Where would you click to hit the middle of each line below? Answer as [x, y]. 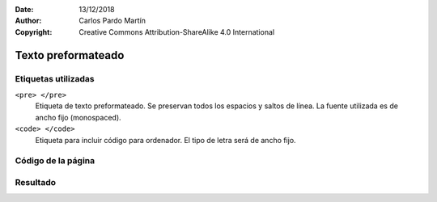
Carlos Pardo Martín [112, 21]
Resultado [36, 182]
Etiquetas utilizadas [55, 78]
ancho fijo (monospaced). [78, 117]
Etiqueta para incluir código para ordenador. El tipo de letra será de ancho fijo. [165, 140]
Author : [28, 21]
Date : [24, 9]
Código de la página [55, 161]
